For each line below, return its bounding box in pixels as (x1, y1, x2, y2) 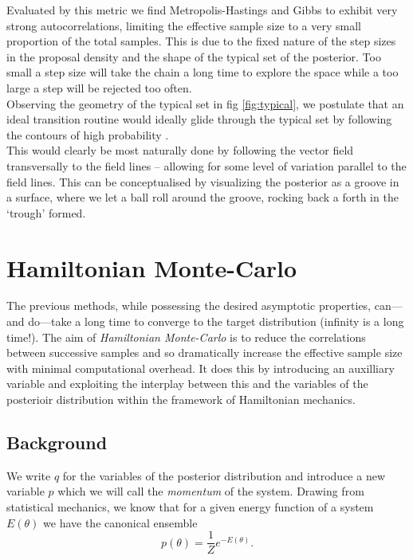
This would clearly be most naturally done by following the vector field (6, 142, 354, 159)
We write (6, 467, 51, 484)
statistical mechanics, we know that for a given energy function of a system (6, 498, 374, 515)
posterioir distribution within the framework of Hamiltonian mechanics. (6, 391, 356, 407)
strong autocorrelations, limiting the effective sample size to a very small (6, 17, 361, 33)
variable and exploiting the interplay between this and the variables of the (6, 375, 368, 392)
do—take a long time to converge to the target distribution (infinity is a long (28, 313, 404, 330)
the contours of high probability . (6, 126, 169, 143)
